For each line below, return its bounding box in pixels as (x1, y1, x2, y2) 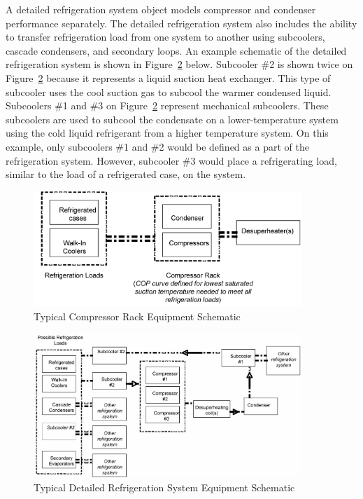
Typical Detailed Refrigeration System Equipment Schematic (34, 479, 295, 494)
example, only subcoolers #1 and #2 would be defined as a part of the (6, 139, 309, 153)
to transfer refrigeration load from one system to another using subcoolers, (6, 29, 325, 44)
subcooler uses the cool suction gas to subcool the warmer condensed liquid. (6, 84, 332, 99)
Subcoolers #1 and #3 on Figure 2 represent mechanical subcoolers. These (6, 98, 329, 113)
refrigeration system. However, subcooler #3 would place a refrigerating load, (6, 153, 337, 168)
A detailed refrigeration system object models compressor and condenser (6, 2, 316, 16)
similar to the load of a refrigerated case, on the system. (6, 167, 246, 182)
